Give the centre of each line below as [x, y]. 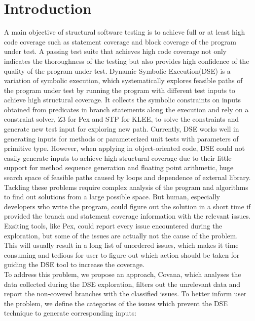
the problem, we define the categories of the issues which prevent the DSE [116, 303]
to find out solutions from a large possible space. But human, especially [112, 197]
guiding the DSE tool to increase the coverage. [74, 264]
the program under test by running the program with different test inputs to [120, 90]
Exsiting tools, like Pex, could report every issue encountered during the [113, 226]
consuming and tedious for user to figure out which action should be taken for [122, 254]
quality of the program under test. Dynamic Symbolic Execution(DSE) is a [117, 70]
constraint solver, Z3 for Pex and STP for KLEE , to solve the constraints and [122, 119]
